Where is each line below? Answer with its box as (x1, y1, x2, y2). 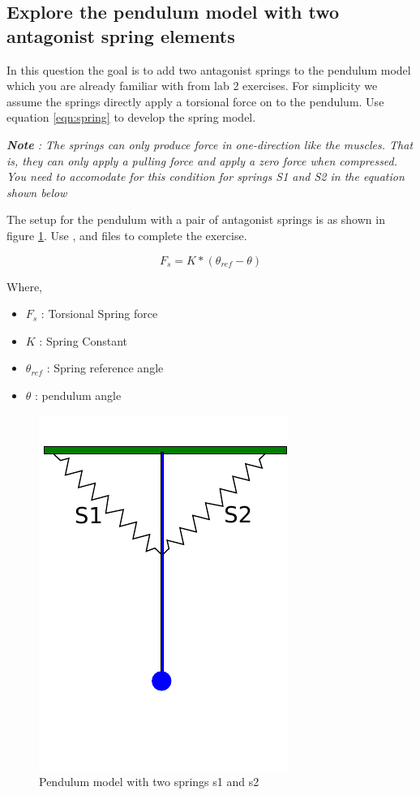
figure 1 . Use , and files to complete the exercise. (6, 226, 247, 243)
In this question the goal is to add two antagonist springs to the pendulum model (6, 61, 411, 78)
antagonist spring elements (6, 23, 235, 48)
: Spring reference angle (46, 359, 164, 376)
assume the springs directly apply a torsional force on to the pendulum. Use (6, 92, 384, 110)
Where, (6, 277, 42, 294)
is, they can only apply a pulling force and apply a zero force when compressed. (6, 152, 398, 169)
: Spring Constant (39, 332, 127, 349)
